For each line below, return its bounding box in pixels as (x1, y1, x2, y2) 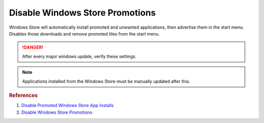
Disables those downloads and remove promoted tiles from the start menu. (9, 31, 160, 36)
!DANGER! (22, 44, 44, 51)
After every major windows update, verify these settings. (22, 53, 137, 59)
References (9, 92, 38, 99)
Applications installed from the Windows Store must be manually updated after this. (22, 78, 191, 84)
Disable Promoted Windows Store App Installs (21, 103, 114, 108)
